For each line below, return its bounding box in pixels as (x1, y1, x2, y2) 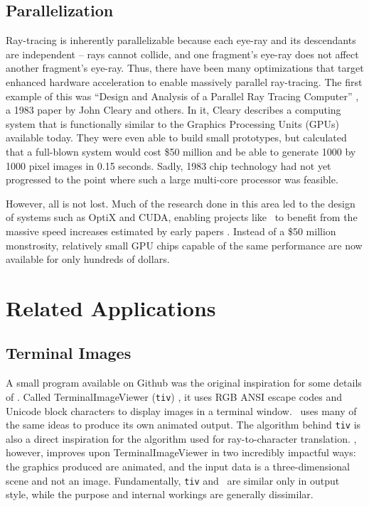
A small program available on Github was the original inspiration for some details (6, 375, 362, 390)
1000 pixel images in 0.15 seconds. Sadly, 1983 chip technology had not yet (6, 158, 331, 173)
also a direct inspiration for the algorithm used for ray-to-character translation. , (6, 431, 357, 446)
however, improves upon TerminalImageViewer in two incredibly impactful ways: (6, 445, 356, 460)
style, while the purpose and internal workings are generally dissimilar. (6, 487, 314, 502)
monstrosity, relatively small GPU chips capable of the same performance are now (6, 237, 363, 252)
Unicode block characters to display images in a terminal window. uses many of (6, 403, 357, 418)
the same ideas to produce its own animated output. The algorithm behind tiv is (6, 417, 361, 432)
